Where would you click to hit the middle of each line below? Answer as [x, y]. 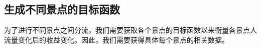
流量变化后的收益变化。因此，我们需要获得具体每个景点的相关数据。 [116, 39]
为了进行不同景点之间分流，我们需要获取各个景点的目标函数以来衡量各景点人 [130, 30]
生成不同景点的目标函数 [62, 9]
